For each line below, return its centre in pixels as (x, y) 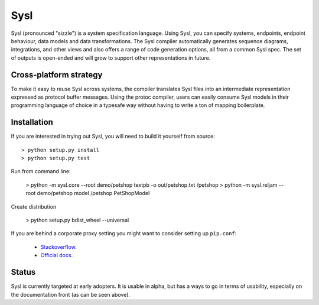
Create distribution (34, 206)
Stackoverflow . (58, 247)
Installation (32, 122)
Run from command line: (41, 171)
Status (23, 272)
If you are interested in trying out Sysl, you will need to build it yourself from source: (113, 137)
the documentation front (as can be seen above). (70, 294)
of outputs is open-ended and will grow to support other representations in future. (111, 58)
